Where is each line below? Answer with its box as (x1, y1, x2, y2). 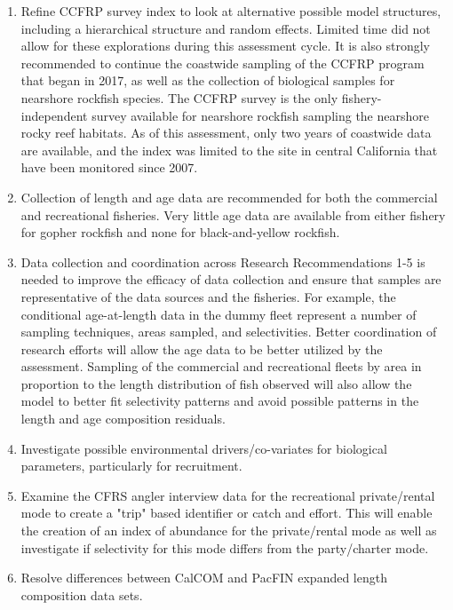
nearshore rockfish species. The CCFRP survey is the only (20, 88, 338, 107)
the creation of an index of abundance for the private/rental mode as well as (20, 521, 437, 540)
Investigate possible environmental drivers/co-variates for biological (20, 439, 387, 457)
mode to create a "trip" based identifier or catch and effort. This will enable (20, 503, 433, 522)
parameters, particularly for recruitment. (20, 456, 242, 475)
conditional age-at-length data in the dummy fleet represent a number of (20, 305, 417, 323)
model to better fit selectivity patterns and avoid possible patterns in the (20, 392, 419, 410)
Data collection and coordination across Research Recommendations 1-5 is (20, 252, 425, 271)
